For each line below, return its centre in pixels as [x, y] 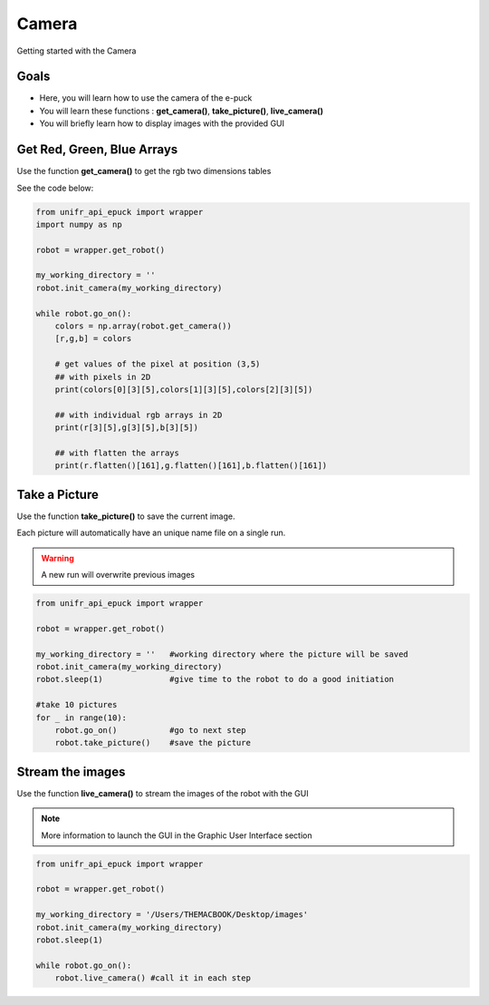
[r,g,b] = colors [93, 339]
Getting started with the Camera [77, 51]
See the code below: [55, 188]
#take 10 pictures [77, 705]
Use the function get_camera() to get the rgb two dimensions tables [144, 171]
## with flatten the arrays [117, 453]
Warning [58, 558]
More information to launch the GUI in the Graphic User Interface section [177, 835]
